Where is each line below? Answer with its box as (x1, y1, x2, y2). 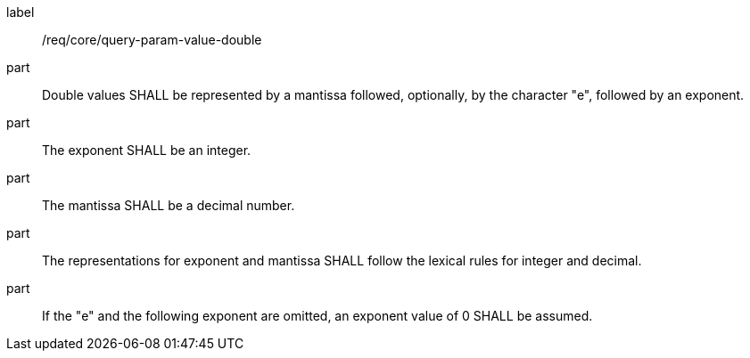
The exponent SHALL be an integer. (42, 142, 251, 158)
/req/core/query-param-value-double (42, 32, 262, 47)
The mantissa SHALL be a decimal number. (42, 198, 295, 213)
